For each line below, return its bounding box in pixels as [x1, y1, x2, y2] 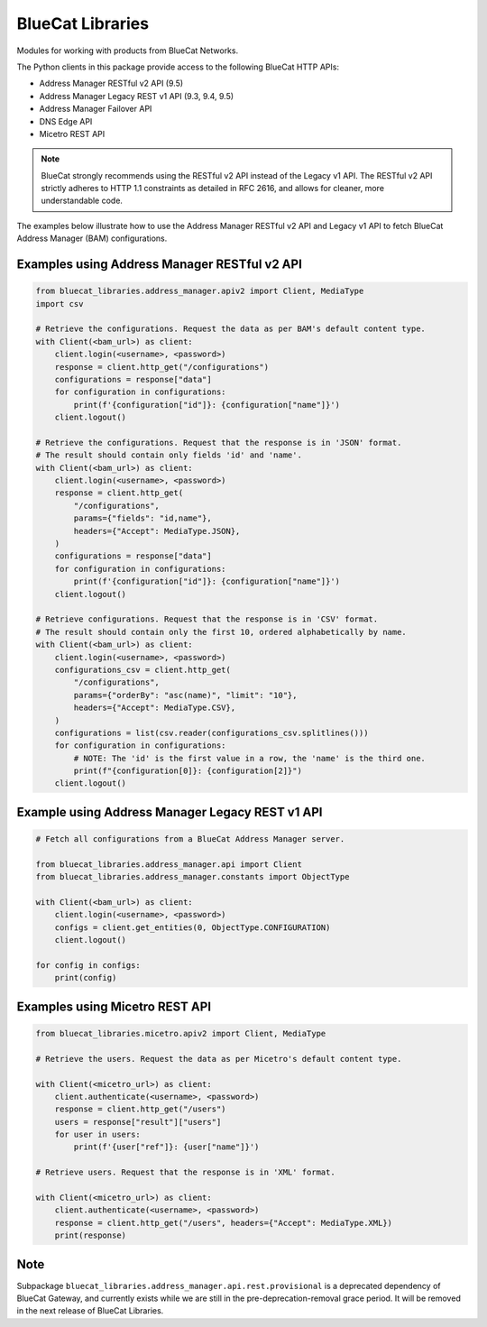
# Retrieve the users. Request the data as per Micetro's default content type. [35, 1054, 402, 1064]
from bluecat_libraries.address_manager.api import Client [35, 859, 302, 870]
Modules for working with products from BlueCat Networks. [16, 45, 239, 56]
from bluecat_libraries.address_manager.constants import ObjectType [35, 871, 350, 882]
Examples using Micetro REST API [16, 999, 212, 1014]
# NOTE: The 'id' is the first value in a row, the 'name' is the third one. [73, 753, 426, 763]
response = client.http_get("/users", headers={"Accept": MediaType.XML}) [54, 1218, 392, 1228]
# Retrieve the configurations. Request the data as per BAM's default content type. [35, 324, 426, 334]
